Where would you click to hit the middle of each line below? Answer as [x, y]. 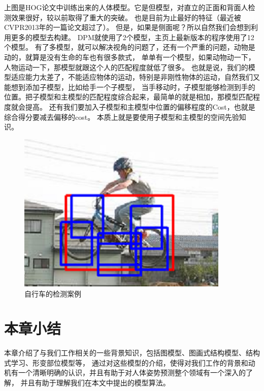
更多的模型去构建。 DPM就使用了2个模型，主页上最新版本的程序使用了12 [133, 37]
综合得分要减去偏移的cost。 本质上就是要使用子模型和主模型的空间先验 [122, 117]
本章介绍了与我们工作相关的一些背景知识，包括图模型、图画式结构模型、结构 [132, 353]
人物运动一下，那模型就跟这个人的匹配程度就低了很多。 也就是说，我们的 [126, 67]
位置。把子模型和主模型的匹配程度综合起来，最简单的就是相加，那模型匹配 [128, 97]
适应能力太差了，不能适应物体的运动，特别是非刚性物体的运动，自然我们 [132, 77]
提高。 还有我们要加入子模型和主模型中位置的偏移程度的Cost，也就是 [140, 106]
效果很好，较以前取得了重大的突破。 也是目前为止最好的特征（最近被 [126, 17]
